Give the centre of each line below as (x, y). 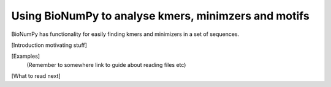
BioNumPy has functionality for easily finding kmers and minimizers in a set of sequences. (125, 34)
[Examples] (25, 56)
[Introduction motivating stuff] (49, 45)
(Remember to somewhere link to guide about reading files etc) (106, 64)
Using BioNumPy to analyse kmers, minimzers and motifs (160, 16)
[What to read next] (36, 76)
